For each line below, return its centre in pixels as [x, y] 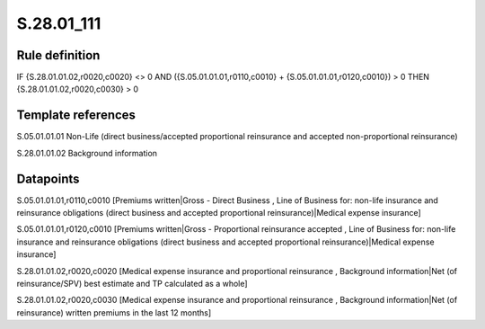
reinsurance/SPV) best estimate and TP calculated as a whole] [132, 284]
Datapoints [48, 178]
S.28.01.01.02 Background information [87, 153]
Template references [76, 116]
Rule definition [58, 55]
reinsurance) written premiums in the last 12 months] [114, 312]
